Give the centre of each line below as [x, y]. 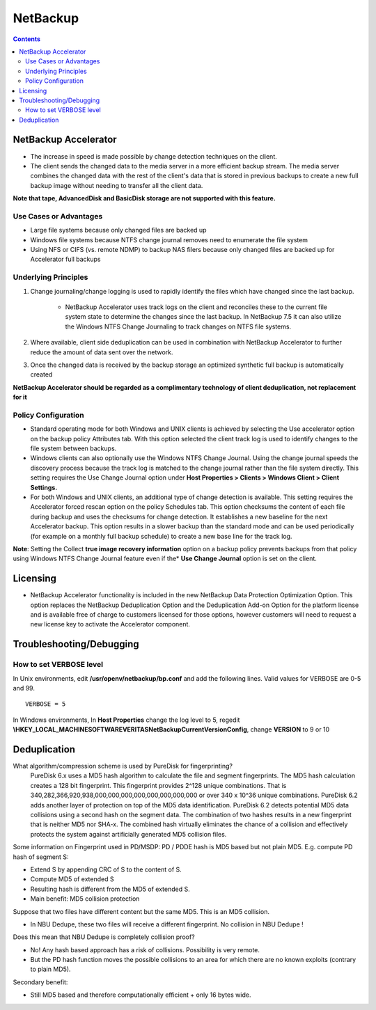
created [41, 374]
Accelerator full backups [65, 259]
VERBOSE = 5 [46, 704]
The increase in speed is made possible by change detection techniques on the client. [154, 156]
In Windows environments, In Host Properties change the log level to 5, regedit [126, 720]
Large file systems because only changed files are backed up [118, 230]
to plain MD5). [50, 969]
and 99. [24, 688]
